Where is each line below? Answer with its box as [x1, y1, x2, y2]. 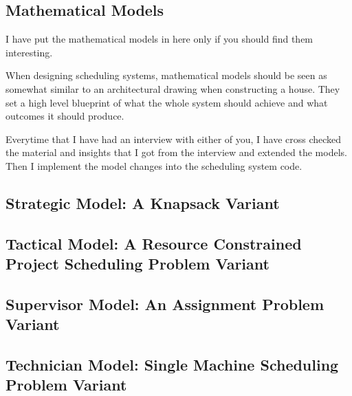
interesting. [5, 45, 53, 59]
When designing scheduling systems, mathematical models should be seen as [5, 68, 327, 82]
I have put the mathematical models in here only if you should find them [5, 32, 313, 46]
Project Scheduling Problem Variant [5, 253, 269, 274]
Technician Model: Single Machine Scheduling [5, 354, 339, 375]
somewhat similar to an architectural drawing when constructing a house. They [5, 81, 340, 96]
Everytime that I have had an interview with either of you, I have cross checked [5, 131, 342, 146]
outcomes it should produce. [5, 109, 124, 123]
